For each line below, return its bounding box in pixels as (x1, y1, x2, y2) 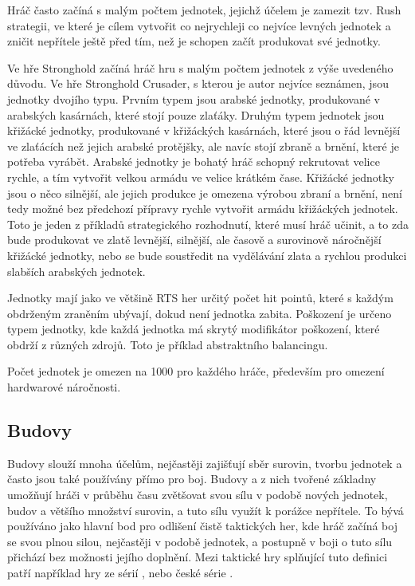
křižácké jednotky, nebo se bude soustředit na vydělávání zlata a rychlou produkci (7, 246, 407, 263)
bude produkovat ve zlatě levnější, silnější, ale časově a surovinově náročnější (7, 231, 382, 248)
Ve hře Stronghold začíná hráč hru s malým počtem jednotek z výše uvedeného (7, 59, 393, 76)
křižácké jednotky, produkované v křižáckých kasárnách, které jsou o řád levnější (7, 122, 401, 139)
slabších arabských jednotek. (7, 262, 146, 279)
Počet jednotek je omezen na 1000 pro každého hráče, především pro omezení (7, 363, 385, 380)
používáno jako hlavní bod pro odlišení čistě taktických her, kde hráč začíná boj (7, 517, 397, 534)
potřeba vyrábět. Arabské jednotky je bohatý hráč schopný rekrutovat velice (7, 153, 380, 170)
